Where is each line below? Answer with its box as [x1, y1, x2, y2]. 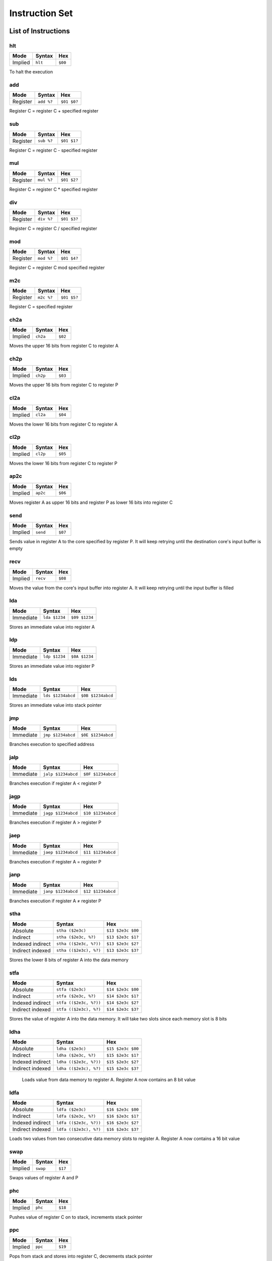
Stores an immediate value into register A [9, 623, 95, 630]
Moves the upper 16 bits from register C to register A [9, 343, 118, 349]
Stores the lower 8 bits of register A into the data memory [9, 956, 128, 963]
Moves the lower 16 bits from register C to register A [9, 421, 118, 427]
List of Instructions [9, 27, 70, 35]
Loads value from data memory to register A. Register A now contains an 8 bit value [22, 1077, 196, 1083]
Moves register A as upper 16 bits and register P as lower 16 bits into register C [9, 499, 173, 505]
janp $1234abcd [43, 889, 78, 894]
